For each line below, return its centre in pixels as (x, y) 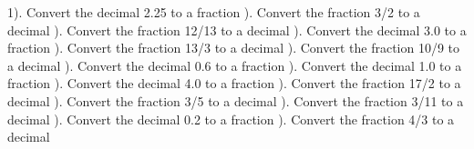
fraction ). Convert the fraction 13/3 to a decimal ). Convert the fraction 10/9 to (234, 48)
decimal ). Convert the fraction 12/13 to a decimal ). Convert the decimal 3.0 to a (237, 30)
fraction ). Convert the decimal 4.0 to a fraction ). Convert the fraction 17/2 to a (234, 83)
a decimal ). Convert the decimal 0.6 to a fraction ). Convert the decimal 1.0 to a (235, 65)
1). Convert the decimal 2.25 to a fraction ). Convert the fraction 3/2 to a (214, 12)
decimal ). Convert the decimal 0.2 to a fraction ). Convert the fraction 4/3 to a (231, 119)
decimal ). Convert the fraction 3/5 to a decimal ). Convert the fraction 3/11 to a (236, 100)
